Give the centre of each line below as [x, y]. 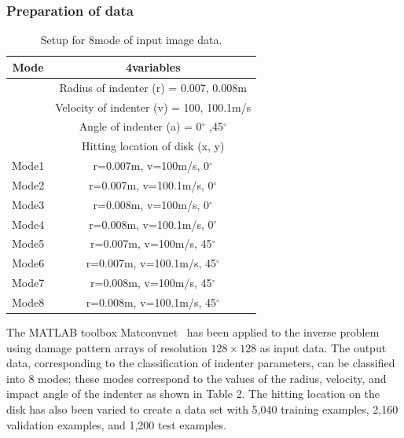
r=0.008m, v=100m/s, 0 [151, 204]
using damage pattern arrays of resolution [107, 347]
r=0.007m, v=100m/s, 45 [151, 243]
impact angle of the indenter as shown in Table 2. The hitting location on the [193, 394]
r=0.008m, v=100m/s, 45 [151, 283]
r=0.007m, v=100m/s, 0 [151, 166]
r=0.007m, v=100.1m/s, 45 [151, 263]
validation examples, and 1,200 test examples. [116, 424]
